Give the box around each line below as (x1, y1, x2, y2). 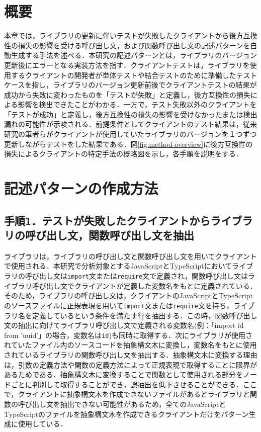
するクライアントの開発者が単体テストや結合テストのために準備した (11, 69, 236, 80)
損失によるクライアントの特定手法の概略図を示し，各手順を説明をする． (4, 148, 243, 159)
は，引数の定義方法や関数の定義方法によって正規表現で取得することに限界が (4, 359, 257, 370)
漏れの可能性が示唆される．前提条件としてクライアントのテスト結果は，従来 (4, 119, 257, 129)
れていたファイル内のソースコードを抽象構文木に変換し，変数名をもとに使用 (4, 339, 257, 350)
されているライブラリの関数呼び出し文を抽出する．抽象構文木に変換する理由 (4, 349, 257, 360)
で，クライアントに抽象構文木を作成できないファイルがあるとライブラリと (4, 389, 250, 399)
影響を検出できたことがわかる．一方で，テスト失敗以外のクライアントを (18, 99, 257, 110)
